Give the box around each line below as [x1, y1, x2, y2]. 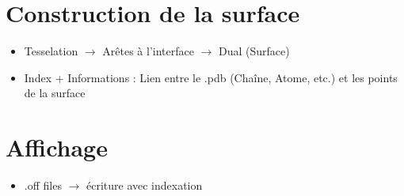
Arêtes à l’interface [102, 43, 194, 59]
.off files [24, 177, 62, 194]
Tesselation [24, 43, 78, 59]
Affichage [6, 131, 108, 164]
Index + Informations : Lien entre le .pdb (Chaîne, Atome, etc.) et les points [24, 69, 398, 85]
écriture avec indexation [86, 177, 203, 194]
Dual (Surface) [218, 43, 290, 59]
